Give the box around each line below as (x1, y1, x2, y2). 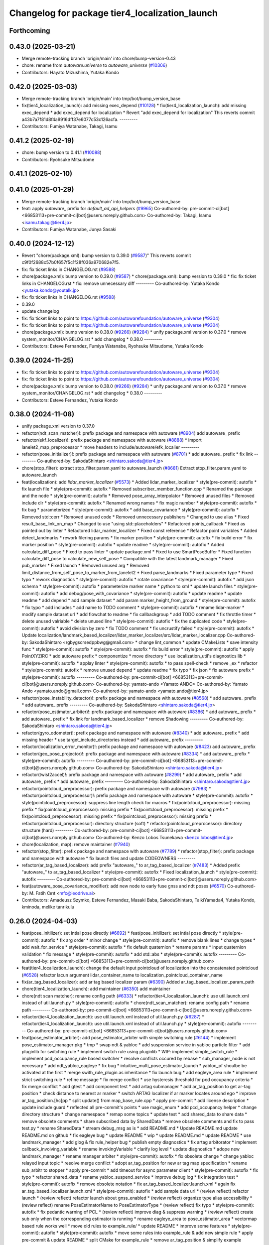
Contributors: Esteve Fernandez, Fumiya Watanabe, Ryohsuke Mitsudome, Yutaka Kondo (21, 343, 204, 349)
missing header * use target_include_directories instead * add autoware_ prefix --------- (21, 737, 203, 743)
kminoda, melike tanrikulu (21, 904, 75, 910)
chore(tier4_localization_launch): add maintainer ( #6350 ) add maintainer (21, 986, 171, 992)
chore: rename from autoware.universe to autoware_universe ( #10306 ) (21, 62, 167, 68)
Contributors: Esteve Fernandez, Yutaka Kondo (21, 397, 118, 403)
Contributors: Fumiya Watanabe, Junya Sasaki (21, 227, 117, 233)
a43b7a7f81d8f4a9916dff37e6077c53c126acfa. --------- (21, 116, 138, 122)
